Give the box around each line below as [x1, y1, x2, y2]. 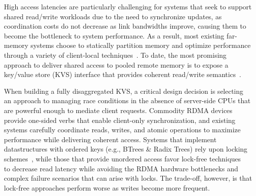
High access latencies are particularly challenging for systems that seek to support [4, 1, 252, 11]
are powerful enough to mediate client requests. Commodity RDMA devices [4, 105, 233, 115]
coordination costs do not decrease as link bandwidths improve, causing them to [4, 21, 246, 31]
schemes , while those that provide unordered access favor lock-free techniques [4, 153, 241, 163]
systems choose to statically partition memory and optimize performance [31, 40, 251, 50]
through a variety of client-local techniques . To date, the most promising [4, 49, 227, 60]
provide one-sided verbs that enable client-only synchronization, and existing [4, 115, 236, 125]
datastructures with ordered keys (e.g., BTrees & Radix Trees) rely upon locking [4, 144, 248, 154]
